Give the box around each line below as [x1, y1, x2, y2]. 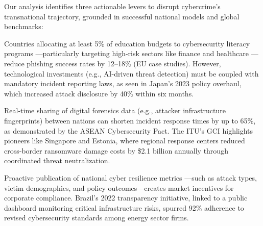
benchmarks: [4, 21, 43, 32]
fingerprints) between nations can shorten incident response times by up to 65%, [4, 115, 256, 125]
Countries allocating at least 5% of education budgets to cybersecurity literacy [4, 38, 250, 48]
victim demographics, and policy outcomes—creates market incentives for [4, 182, 234, 193]
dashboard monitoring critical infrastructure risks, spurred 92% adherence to [4, 202, 244, 213]
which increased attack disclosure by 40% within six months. [4, 88, 194, 98]
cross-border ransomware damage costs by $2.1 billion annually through [4, 145, 228, 156]
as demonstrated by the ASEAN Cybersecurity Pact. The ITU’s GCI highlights [4, 125, 253, 136]
